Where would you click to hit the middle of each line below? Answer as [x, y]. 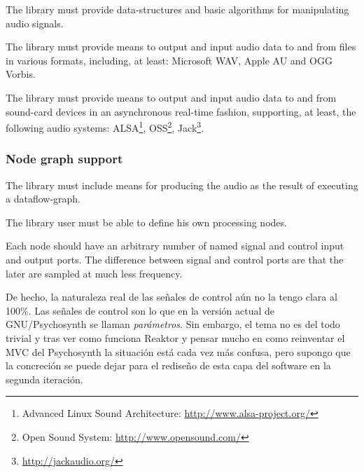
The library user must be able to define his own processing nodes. [146, 222]
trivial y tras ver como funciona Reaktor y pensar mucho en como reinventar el [175, 337]
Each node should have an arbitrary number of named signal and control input [175, 246]
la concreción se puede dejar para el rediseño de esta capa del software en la [168, 365]
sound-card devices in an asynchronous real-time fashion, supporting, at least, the [181, 111]
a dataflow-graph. [43, 199]
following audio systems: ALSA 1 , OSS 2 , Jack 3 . [105, 126]
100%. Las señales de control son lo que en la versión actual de [140, 310]
